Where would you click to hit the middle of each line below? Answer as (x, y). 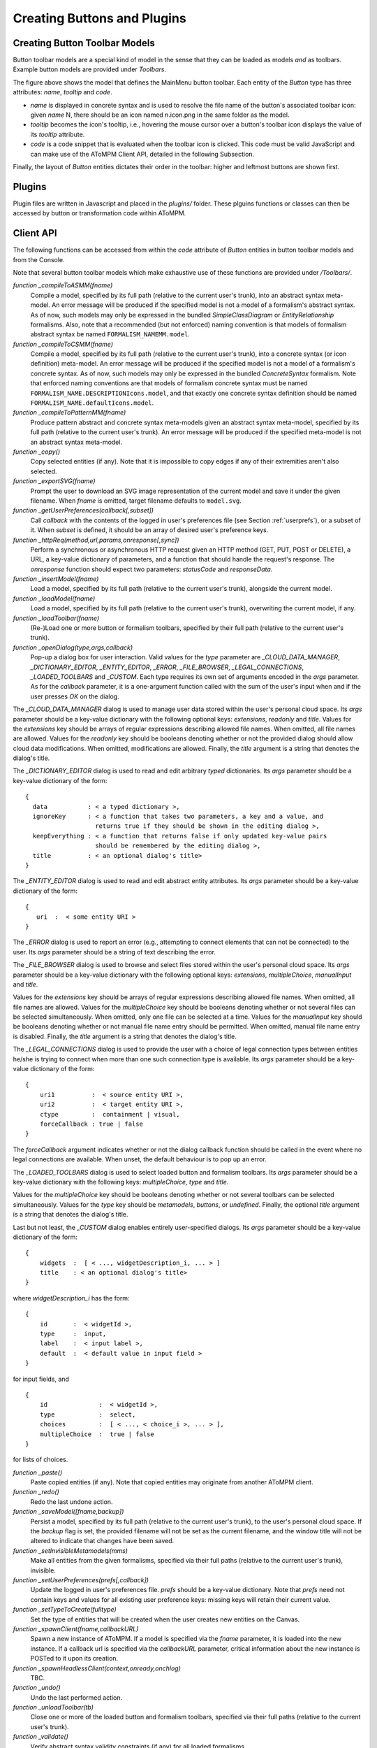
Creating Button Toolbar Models (84, 43)
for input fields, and (41, 1379)
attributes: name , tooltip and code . (62, 92)
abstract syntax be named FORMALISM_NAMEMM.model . (110, 334)
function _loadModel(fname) (54, 599)
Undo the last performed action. (76, 1697)
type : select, (88, 1414)
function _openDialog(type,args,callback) (73, 647)
